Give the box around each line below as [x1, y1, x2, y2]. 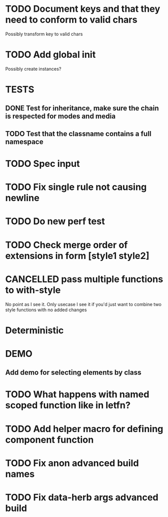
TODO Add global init [5, 49, 96, 60]
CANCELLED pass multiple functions [5, 273, 163, 285]
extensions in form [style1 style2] [5, 250, 150, 262]
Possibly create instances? [5, 66, 62, 72]
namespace [5, 137, 44, 146]
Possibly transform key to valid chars [5, 31, 83, 37]
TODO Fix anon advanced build [5, 457, 139, 469]
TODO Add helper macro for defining [5, 423, 164, 435]
